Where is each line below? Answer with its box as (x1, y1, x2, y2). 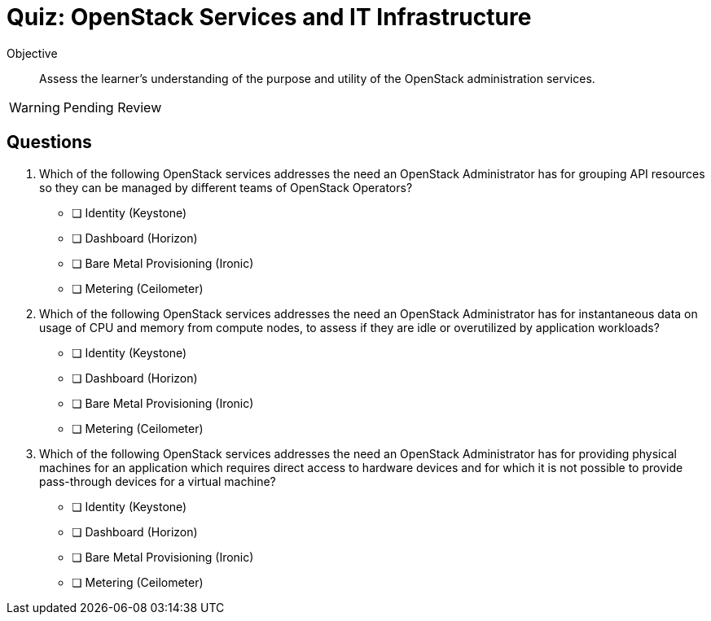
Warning (9, 98, 60, 116)
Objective (7, 46, 58, 60)
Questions (7, 132, 92, 153)
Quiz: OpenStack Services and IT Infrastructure (7, 3, 532, 31)
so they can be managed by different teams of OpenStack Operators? (39, 180, 413, 195)
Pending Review (63, 98, 162, 116)
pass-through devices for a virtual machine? (39, 474, 276, 488)
